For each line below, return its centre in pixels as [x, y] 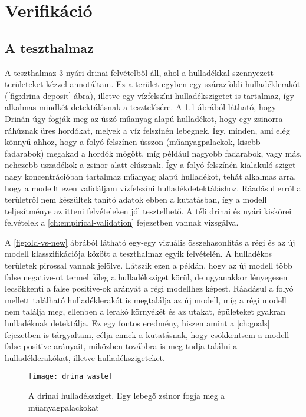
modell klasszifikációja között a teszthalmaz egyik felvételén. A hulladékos [138, 254]
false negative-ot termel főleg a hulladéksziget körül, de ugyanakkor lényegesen [146, 277]
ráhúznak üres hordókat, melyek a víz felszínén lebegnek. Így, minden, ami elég [147, 130]
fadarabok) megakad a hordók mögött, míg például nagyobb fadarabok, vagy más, [153, 153]
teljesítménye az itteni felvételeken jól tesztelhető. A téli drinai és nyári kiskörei [148, 211]
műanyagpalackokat [64, 407]
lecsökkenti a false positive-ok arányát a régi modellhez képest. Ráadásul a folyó [149, 288]
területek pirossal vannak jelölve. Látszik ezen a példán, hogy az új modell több [149, 265]
